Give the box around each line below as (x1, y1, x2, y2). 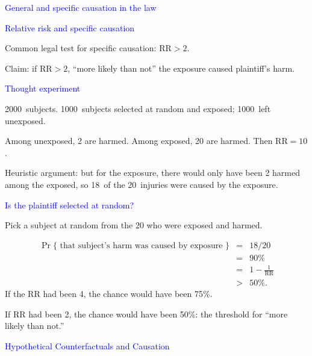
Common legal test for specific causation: (5, 42, 157, 54)
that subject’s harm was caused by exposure (60, 241, 223, 250)
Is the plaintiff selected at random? (5, 198, 134, 211)
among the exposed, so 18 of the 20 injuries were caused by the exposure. (5, 178, 278, 190)
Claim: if (5, 61, 37, 74)
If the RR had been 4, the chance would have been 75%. (5, 287, 213, 300)
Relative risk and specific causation (5, 21, 135, 34)
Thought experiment (5, 82, 81, 95)
